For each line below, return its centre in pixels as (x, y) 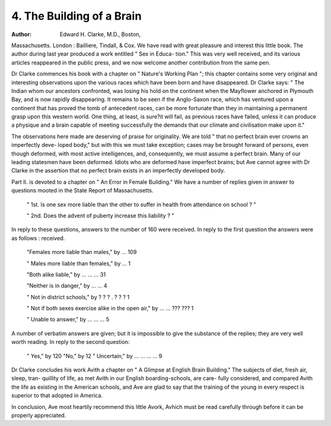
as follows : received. (38, 238)
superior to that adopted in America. (57, 395)
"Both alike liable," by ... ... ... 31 (66, 274)
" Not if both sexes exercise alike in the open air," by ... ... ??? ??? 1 (110, 308)
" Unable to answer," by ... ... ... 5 (68, 319)
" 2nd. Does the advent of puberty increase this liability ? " (101, 215)
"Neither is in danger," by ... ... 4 (67, 286)
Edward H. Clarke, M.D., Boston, (100, 34)
